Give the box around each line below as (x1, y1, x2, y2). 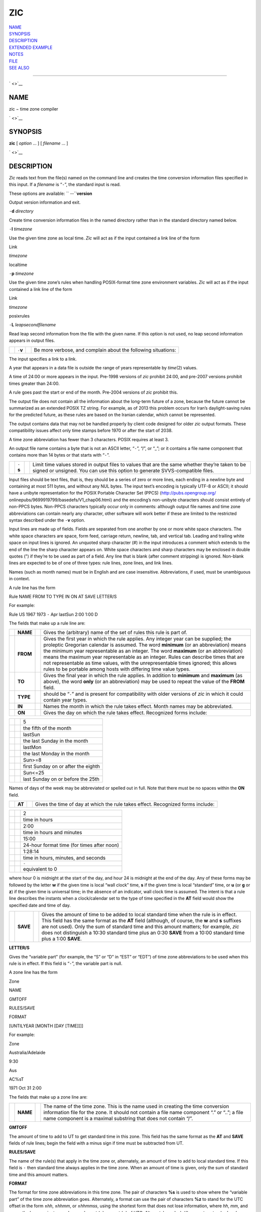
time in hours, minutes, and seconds (23, 855, 106, 861)
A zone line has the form (9, 970, 58, 975)
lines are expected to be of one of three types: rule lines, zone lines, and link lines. (9, 560, 173, 566)
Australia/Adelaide (9, 1050, 46, 1055)
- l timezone (9, 226, 32, 232)
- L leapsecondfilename (9, 322, 56, 328)
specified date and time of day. (9, 902, 71, 908)
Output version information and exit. (9, 199, 81, 205)
